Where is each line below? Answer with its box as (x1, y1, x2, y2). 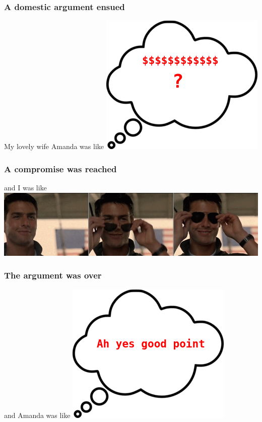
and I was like (4, 182, 47, 193)
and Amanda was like (4, 409, 71, 420)
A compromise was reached (4, 162, 117, 175)
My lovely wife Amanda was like (4, 141, 104, 152)
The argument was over (4, 269, 102, 282)
